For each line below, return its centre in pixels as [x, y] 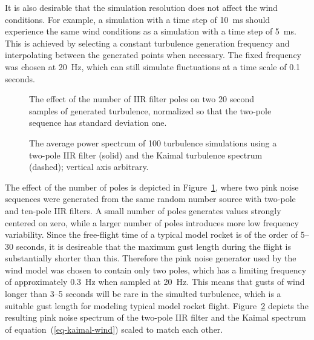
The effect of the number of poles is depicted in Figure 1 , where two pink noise [152, 187]
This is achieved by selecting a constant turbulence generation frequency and [147, 43]
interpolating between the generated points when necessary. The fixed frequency [153, 55]
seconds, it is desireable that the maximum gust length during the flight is [154, 246]
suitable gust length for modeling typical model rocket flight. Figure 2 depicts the [157, 305]
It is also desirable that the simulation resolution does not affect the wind [141, 7]
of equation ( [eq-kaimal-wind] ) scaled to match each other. [114, 329]
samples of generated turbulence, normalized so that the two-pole [150, 110]
